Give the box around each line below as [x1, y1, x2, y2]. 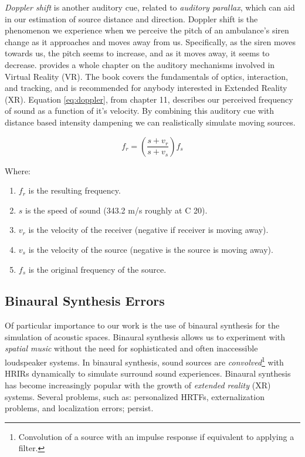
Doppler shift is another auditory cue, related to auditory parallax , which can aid [5, 1, 295, 13]
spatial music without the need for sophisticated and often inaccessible [5, 342, 258, 354]
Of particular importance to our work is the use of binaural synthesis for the [5, 319, 280, 331]
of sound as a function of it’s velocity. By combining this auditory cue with [5, 104, 274, 117]
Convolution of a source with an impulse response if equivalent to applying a [18, 430, 294, 442]
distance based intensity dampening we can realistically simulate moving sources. [5, 116, 296, 128]
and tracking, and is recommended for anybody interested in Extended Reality [5, 82, 287, 94]
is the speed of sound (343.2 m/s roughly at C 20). [25, 204, 208, 216]
